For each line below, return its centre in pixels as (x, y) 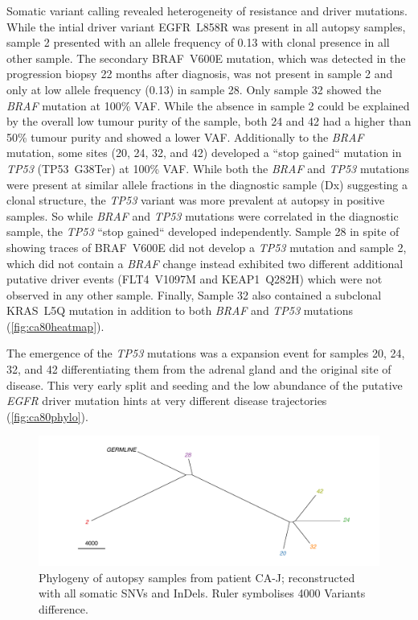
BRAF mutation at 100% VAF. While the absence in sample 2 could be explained (208, 105)
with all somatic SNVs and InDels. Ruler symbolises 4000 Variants (202, 593)
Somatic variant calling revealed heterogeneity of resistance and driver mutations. (207, 10)
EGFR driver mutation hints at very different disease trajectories (167, 401)
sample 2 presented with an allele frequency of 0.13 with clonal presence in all (198, 42)
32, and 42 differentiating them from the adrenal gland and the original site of (199, 369)
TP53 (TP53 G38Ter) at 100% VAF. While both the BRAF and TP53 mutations (208, 168)
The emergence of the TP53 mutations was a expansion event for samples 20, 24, (206, 353)
